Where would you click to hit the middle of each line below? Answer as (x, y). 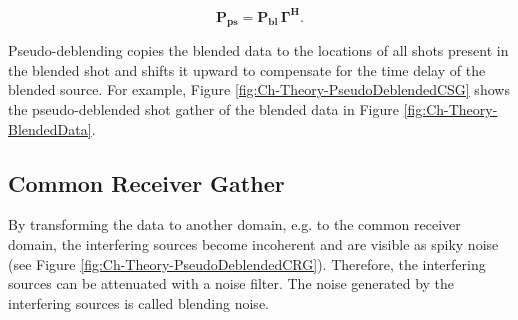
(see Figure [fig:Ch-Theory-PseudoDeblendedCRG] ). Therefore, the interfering (247, 263)
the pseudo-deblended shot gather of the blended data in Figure (203, 109)
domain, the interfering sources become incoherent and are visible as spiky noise (253, 244)
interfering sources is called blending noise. (138, 302)
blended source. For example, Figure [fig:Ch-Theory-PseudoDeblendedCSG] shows (259, 89)
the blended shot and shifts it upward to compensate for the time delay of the (247, 69)
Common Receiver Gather (146, 182)
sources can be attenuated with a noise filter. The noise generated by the (231, 283)
